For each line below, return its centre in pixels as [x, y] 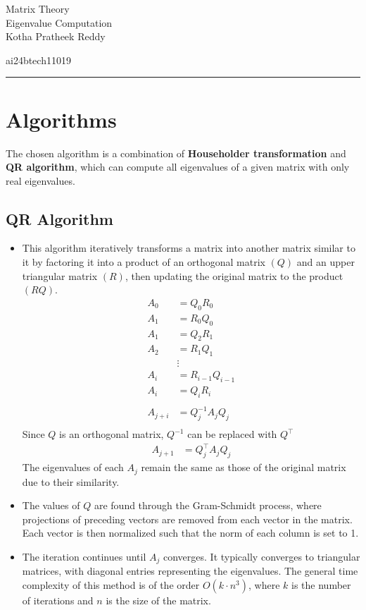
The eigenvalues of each [73, 467]
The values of [51, 505]
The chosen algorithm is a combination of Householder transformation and [176, 153]
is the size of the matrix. [158, 600]
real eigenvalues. [40, 180]
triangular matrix [60, 275]
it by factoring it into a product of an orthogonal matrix [144, 262]
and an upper [326, 262]
